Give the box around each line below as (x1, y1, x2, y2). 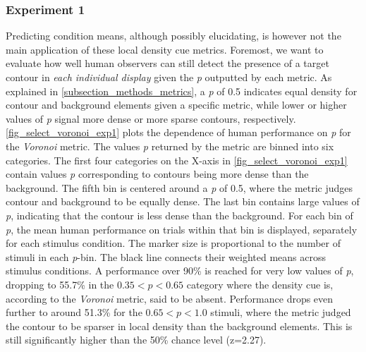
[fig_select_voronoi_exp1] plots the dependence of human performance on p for (6, 125, 351, 140)
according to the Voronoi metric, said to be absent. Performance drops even (6, 291, 334, 305)
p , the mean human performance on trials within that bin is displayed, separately (6, 221, 358, 236)
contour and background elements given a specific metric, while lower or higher (6, 97, 347, 112)
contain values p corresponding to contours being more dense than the (6, 166, 309, 181)
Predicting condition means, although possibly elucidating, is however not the (6, 28, 341, 43)
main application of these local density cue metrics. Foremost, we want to (6, 42, 324, 56)
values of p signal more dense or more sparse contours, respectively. (6, 111, 296, 126)
